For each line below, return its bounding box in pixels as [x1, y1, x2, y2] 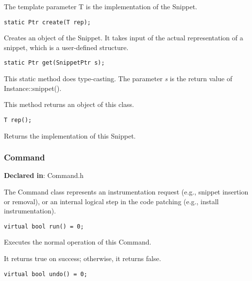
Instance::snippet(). [4, 83, 62, 93]
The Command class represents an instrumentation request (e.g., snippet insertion [4, 186, 249, 196]
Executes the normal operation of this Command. [4, 237, 151, 247]
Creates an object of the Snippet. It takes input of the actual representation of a [4, 33, 243, 43]
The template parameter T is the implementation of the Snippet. [4, 1, 197, 11]
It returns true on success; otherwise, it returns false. [4, 253, 161, 263]
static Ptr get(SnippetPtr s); [4, 59, 105, 67]
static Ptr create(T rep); [4, 18, 91, 26]
